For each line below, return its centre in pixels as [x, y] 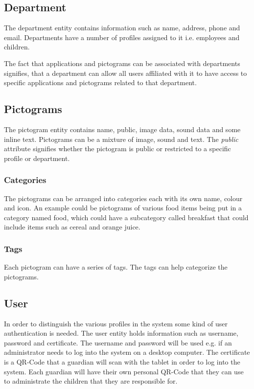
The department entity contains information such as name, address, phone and [122, 28]
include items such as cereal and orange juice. [72, 227]
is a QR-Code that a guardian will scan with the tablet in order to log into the [122, 361]
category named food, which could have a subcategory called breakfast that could [126, 217]
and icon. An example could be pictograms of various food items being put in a [123, 208]
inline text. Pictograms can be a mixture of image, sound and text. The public [121, 139]
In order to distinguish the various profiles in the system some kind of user [116, 323]
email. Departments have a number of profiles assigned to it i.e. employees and [122, 37]
